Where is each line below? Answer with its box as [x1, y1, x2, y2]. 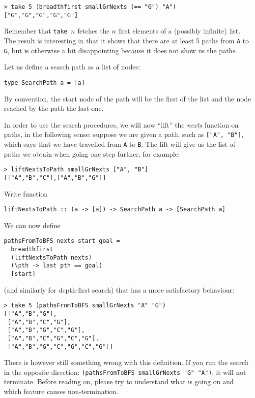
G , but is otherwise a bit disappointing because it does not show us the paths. [4, 45, 237, 55]
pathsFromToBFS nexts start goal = [4, 237, 120, 245]
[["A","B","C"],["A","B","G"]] [4, 174, 106, 181]
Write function [4, 188, 48, 199]
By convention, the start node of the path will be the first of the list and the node [4, 93, 251, 103]
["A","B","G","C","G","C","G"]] [7, 343, 113, 350]
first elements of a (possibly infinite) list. [118, 26, 241, 36]
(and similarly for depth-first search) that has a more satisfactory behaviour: [4, 284, 234, 295]
